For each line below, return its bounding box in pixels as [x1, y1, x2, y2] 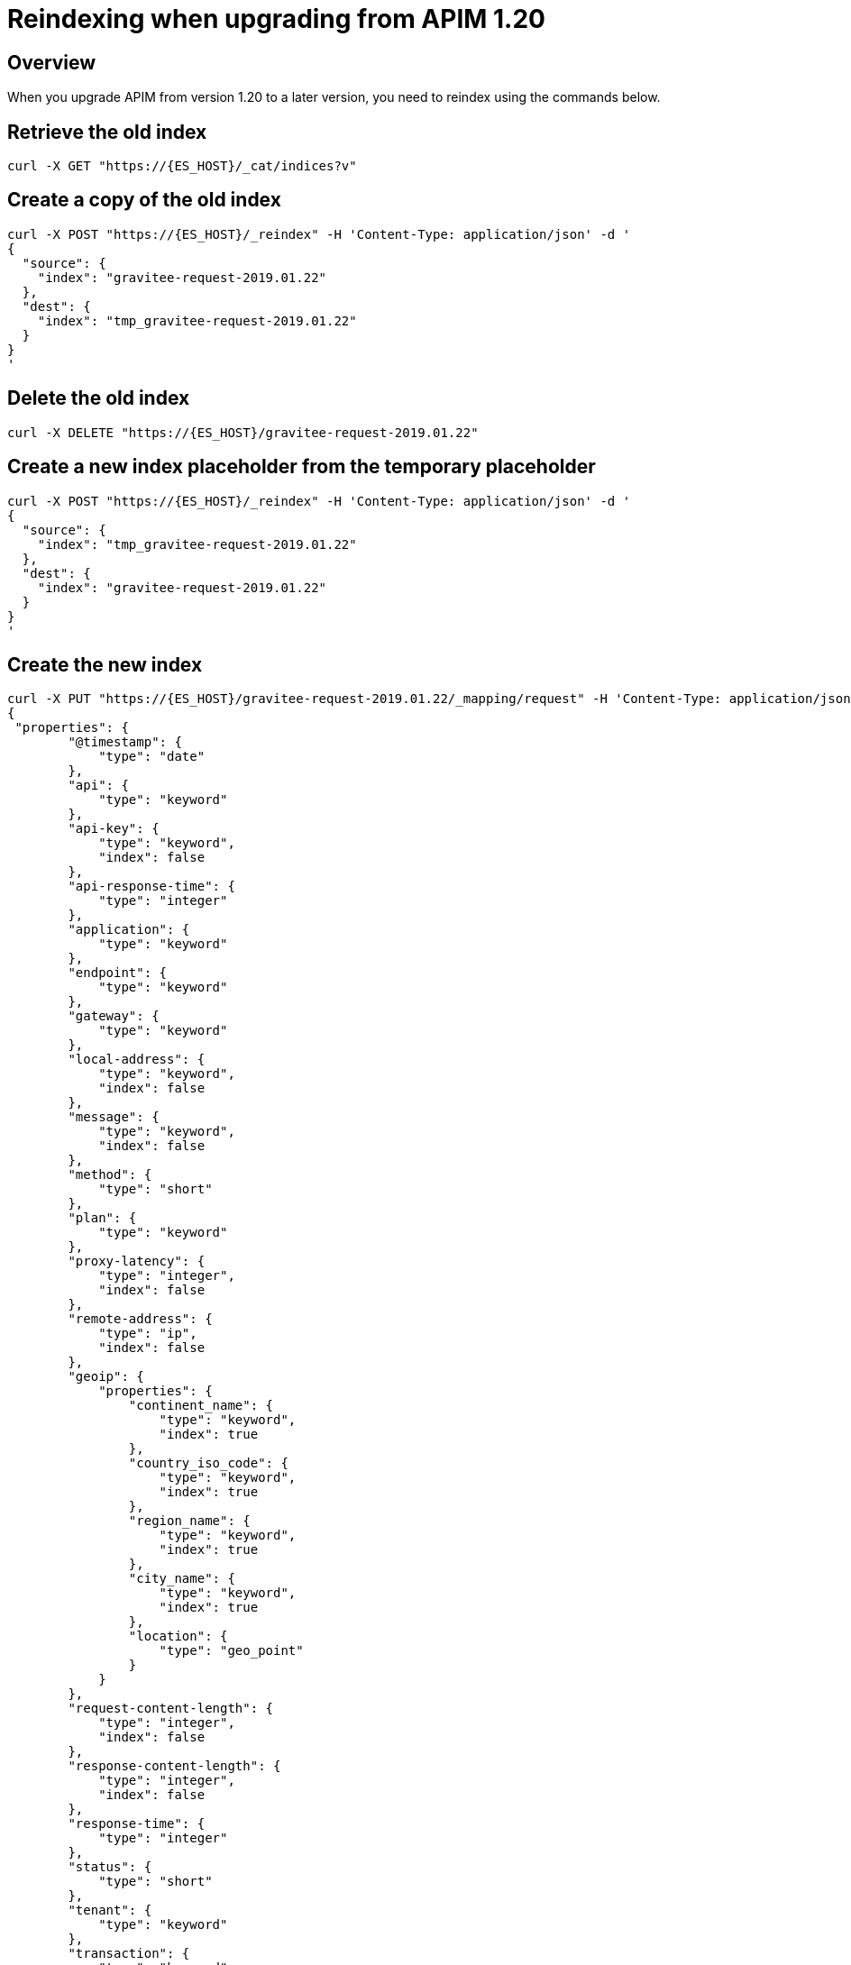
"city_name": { [128, 1571, 235, 1586]
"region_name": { [128, 1513, 251, 1529]
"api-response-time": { [68, 879, 235, 894]
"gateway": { [68, 1009, 160, 1024]
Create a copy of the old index [7, 188, 281, 212]
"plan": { [68, 1211, 137, 1226]
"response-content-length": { [68, 1759, 281, 1774]
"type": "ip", [98, 1326, 197, 1341]
